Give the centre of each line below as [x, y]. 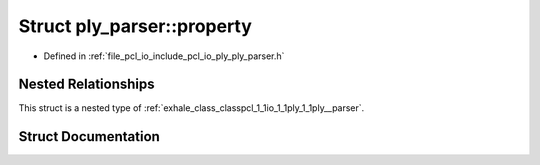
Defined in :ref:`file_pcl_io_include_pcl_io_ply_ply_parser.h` [164, 56]
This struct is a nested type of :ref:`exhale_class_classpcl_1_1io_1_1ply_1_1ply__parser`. [191, 108]
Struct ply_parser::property [135, 26]
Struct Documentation [89, 136]
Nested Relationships [86, 84]
